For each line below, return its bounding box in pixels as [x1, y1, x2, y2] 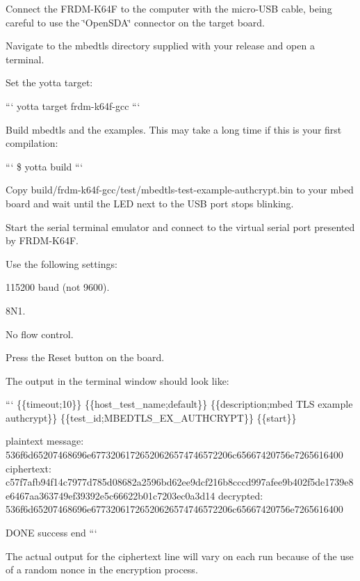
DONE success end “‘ [6, 525, 97, 540]
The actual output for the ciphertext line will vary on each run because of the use [6, 548, 354, 563]
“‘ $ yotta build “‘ [6, 159, 83, 173]
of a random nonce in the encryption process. [6, 562, 198, 577]
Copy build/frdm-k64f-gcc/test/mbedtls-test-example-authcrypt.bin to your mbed [6, 182, 354, 197]
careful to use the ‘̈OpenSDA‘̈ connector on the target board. [6, 15, 265, 29]
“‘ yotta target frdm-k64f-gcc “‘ [6, 98, 140, 113]
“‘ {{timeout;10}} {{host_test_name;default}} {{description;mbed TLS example [6, 397, 353, 411]
